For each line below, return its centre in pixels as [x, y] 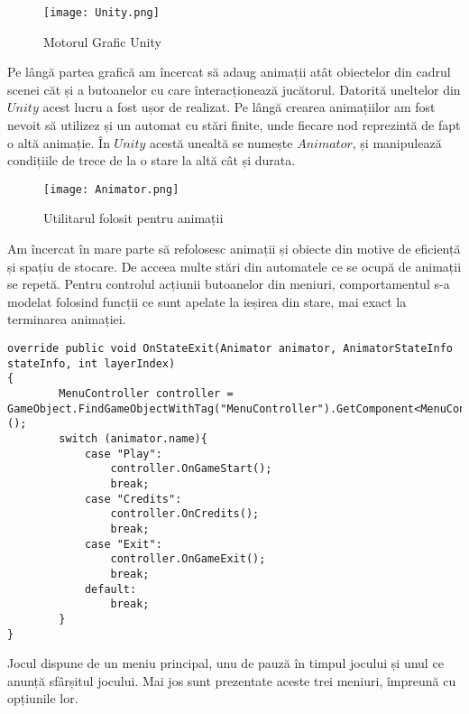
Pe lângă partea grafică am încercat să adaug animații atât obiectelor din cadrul [229, 72]
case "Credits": [133, 499]
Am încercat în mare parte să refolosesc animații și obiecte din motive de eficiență [234, 249]
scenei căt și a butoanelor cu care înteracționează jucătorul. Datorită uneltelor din [234, 89]
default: [110, 589]
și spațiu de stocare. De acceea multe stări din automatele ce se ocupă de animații [234, 266]
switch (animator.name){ [133, 438]
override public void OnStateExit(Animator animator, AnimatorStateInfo [230, 349]
